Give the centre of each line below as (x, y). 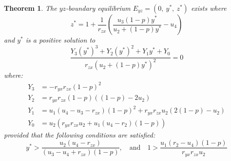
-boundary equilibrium (98, 8)
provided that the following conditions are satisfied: (80, 134)
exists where (209, 8)
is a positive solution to (60, 40)
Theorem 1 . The (30, 8)
